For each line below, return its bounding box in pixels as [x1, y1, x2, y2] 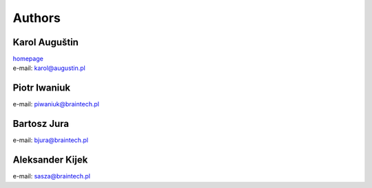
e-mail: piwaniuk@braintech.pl [12, 100, 100, 108]
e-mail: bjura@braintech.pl [12, 136, 89, 144]
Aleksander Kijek [12, 154, 88, 166]
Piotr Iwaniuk [12, 82, 71, 94]
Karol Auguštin [12, 36, 79, 48]
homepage [12, 55, 44, 63]
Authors [12, 10, 61, 25]
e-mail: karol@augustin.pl [12, 64, 86, 72]
